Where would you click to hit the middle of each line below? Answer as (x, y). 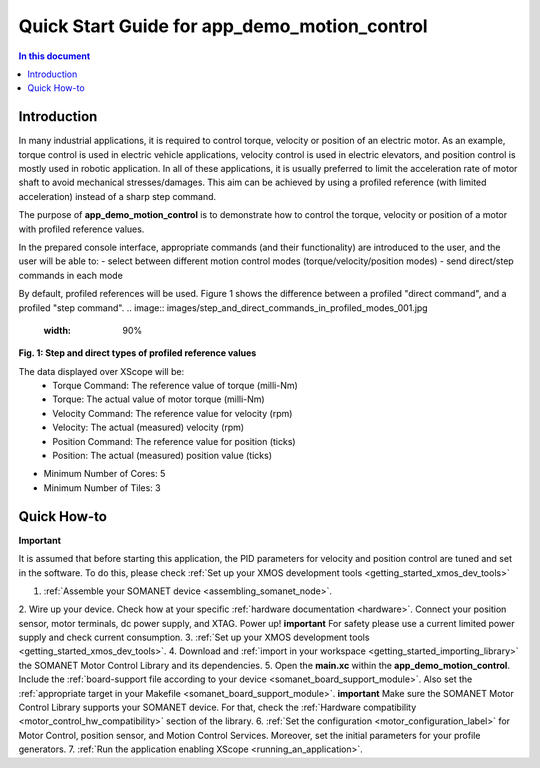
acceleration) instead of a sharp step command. (117, 196)
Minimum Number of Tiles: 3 (102, 487)
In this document (54, 56)
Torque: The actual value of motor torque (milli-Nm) (158, 399)
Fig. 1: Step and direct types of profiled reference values (137, 353)
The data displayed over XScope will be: (101, 371)
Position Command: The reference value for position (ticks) (174, 441)
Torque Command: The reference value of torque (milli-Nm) (175, 386)
